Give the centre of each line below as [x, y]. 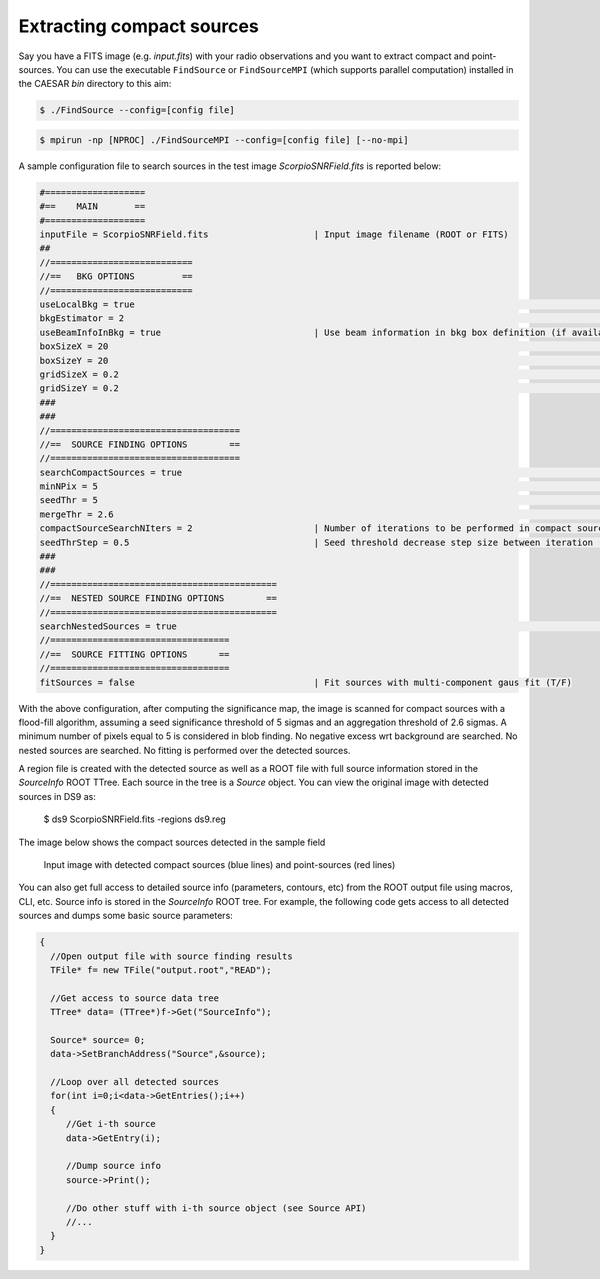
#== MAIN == [92, 206]
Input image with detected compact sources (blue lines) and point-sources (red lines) [219, 865]
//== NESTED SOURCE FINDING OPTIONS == [158, 598]
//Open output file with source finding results [172, 956]
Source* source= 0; [98, 1039]
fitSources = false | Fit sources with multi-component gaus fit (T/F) [305, 682]
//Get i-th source [111, 1124]
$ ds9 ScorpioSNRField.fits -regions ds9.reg [135, 819]
